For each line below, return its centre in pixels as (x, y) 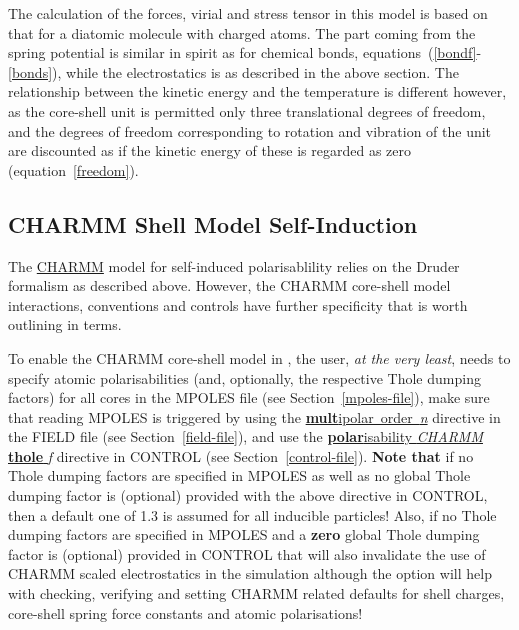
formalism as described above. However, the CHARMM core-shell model (229, 285)
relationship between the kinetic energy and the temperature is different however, (257, 91)
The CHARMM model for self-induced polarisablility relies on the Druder (234, 265)
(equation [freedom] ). (73, 169)
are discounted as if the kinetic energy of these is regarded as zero (210, 150)
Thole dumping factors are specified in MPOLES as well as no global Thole (239, 475)
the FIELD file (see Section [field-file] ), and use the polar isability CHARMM (245, 436)
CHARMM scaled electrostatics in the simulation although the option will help (250, 573)
